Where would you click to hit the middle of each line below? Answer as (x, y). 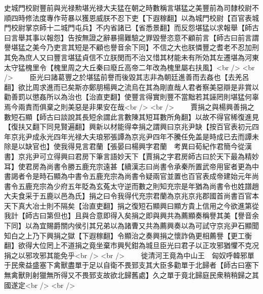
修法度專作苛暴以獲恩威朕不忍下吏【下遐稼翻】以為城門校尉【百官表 (138, 17)
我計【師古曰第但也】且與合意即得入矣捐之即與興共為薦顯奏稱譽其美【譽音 (128, 215)
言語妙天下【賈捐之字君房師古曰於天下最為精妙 (181, 156)
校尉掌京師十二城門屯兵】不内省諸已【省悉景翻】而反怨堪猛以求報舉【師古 (135, 28)
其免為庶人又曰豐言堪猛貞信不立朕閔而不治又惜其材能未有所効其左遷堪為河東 (131, 57)
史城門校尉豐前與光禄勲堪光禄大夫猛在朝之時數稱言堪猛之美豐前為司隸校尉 (128, 8)
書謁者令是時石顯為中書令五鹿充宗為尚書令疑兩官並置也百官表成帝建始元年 (128, 176)
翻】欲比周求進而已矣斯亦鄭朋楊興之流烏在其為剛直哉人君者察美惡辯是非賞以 (131, 87)
